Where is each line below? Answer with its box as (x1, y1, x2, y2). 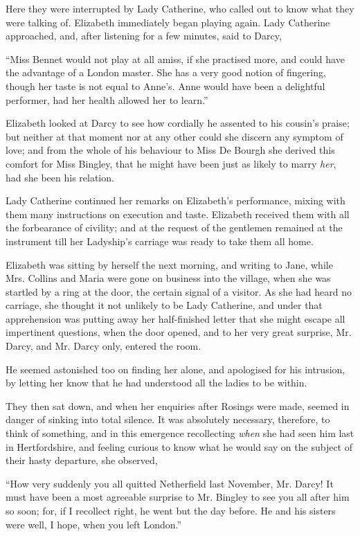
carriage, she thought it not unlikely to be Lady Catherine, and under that (6, 298, 323, 312)
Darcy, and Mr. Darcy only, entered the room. (6, 339, 201, 353)
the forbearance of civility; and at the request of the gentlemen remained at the (6, 220, 343, 235)
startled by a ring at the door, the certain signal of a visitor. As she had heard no (6, 284, 352, 298)
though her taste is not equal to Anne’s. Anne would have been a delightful (6, 78, 325, 93)
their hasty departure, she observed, (6, 453, 158, 467)
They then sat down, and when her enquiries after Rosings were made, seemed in (6, 398, 350, 413)
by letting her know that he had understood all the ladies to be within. (6, 375, 307, 390)
